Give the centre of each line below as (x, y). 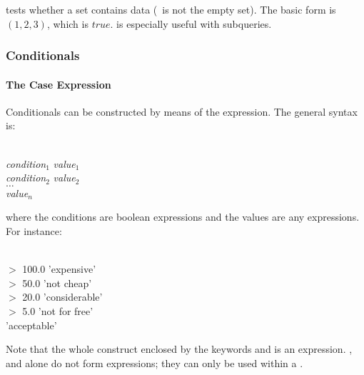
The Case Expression (59, 84)
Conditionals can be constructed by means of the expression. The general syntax (182, 111)
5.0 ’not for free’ (58, 310)
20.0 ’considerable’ (62, 297)
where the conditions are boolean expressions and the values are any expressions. (183, 217)
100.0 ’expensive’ (59, 269)
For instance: (34, 230)
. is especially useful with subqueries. (191, 23)
